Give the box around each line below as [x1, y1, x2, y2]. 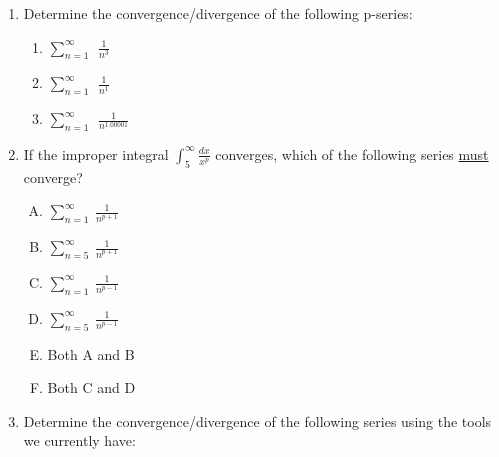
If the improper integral [23, 143, 169, 164]
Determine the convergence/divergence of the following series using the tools [23, 410, 492, 431]
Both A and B [47, 343, 135, 364]
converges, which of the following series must [215, 143, 489, 164]
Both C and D [47, 377, 136, 398]
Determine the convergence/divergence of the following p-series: [23, 3, 413, 23]
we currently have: [23, 430, 136, 451]
